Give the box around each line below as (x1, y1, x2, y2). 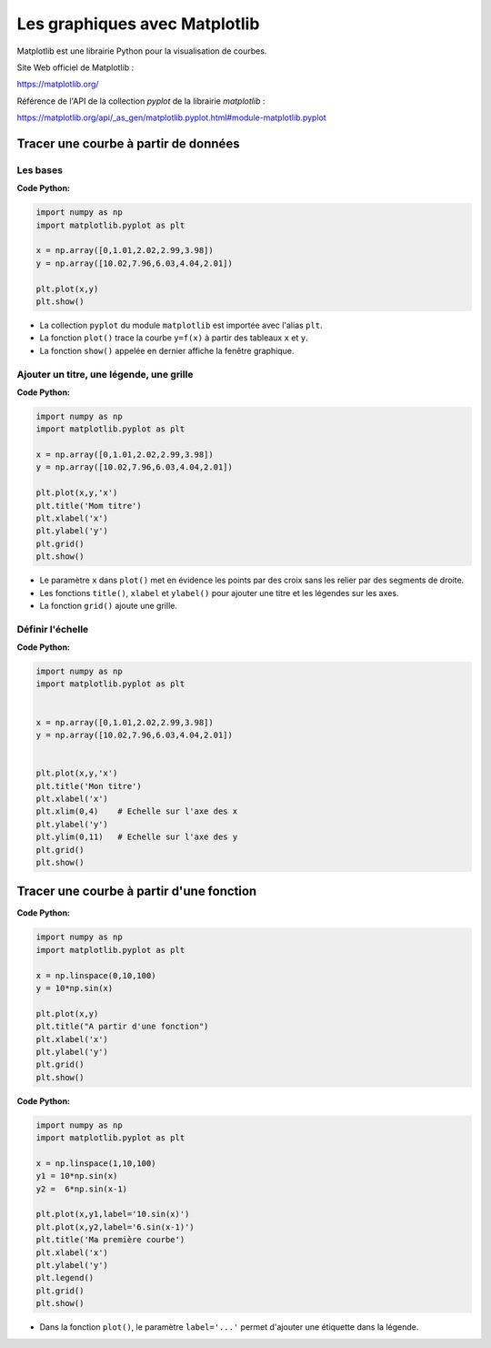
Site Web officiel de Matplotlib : (16, 62, 135, 73)
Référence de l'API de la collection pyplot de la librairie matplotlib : (16, 96, 266, 106)
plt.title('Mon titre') (35, 781, 143, 791)
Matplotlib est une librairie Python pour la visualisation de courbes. (16, 46, 267, 56)
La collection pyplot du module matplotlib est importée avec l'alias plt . (39, 319, 323, 330)
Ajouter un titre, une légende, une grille (16, 368, 194, 380)
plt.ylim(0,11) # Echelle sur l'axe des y (35, 832, 238, 842)
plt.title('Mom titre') (35, 501, 143, 511)
